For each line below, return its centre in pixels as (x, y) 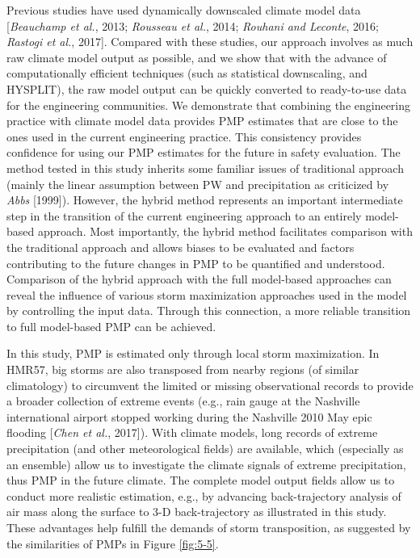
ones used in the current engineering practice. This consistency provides (184, 136)
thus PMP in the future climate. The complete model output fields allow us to (201, 480)
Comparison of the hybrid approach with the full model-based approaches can (199, 279)
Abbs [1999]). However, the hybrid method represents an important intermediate (205, 200)
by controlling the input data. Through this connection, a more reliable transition (209, 310)
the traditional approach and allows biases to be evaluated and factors (181, 247)
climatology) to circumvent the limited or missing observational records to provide (210, 385)
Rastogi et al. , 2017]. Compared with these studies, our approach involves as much (210, 42)
